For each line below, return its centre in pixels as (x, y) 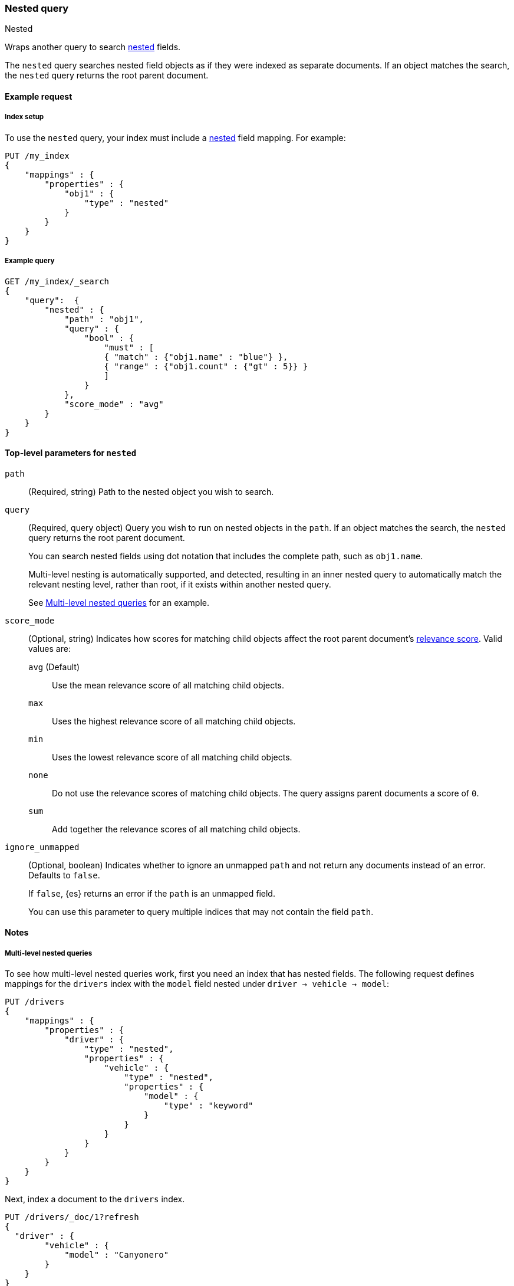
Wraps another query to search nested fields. (93, 47)
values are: (50, 648)
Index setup (24, 117)
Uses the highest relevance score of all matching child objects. (174, 721)
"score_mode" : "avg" (114, 404)
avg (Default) (54, 667)
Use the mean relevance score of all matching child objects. (168, 685)
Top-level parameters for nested (71, 453)
